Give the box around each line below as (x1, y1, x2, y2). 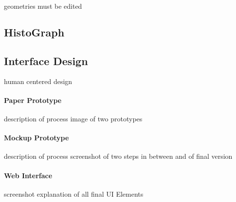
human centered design (4, 76, 73, 86)
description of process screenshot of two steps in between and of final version (4, 151, 233, 161)
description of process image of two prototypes (4, 113, 143, 123)
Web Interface (4, 170, 53, 180)
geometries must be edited (4, 1, 82, 11)
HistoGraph (4, 24, 65, 39)
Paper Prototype (4, 95, 62, 105)
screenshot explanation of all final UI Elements (4, 188, 144, 199)
